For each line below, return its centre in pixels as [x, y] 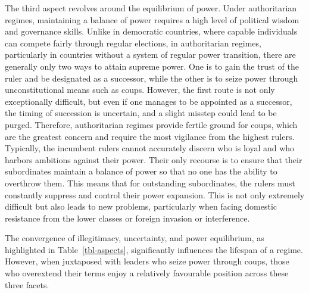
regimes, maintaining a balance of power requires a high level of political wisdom [152, 19]
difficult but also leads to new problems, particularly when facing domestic [141, 206]
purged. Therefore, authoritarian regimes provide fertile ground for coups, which [151, 124]
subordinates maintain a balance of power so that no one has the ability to [141, 171]
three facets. [27, 284]
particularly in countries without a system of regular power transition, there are [150, 54]
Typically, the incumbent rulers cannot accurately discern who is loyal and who [150, 148]
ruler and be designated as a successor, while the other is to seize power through [152, 78]
